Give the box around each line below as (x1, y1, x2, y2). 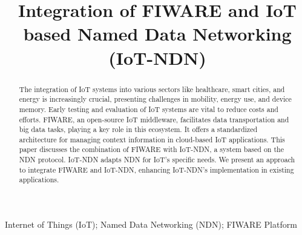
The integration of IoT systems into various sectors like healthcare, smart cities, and (19, 84, 285, 94)
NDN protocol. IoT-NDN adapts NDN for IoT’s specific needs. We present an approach (19, 154, 295, 165)
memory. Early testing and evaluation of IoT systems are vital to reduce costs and (19, 104, 278, 114)
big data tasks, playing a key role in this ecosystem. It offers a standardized (19, 124, 258, 134)
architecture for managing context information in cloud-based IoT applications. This (19, 134, 285, 144)
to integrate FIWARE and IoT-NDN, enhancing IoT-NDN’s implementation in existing (19, 164, 294, 174)
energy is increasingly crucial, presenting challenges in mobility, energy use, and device (19, 94, 292, 104)
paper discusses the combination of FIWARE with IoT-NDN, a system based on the (19, 144, 284, 154)
